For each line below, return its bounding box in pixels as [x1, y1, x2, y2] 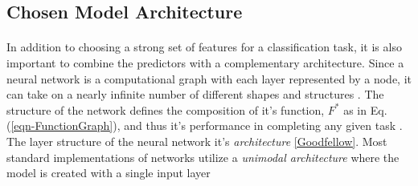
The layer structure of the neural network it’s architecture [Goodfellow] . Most [6, 132, 387, 149]
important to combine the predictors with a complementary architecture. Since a [6, 54, 404, 71]
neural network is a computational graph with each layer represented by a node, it [6, 70, 412, 87]
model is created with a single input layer [6, 164, 211, 181]
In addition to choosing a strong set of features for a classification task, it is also [6, 38, 402, 55]
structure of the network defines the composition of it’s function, [6, 101, 325, 118]
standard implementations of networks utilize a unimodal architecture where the [6, 148, 400, 165]
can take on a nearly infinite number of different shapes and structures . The [6, 86, 384, 103]
